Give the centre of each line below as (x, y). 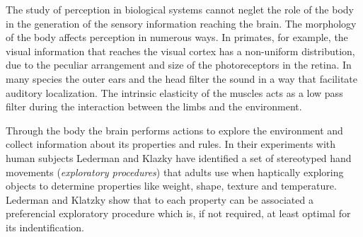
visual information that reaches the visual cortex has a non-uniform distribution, (180, 51)
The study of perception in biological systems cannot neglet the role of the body (180, 9)
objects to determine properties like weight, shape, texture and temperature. (171, 186)
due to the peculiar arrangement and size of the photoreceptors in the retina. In (179, 65)
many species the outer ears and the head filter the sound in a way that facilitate (182, 78)
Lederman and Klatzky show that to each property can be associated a (160, 199)
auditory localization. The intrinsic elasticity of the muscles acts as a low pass (174, 92)
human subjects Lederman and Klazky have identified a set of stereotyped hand (179, 157)
